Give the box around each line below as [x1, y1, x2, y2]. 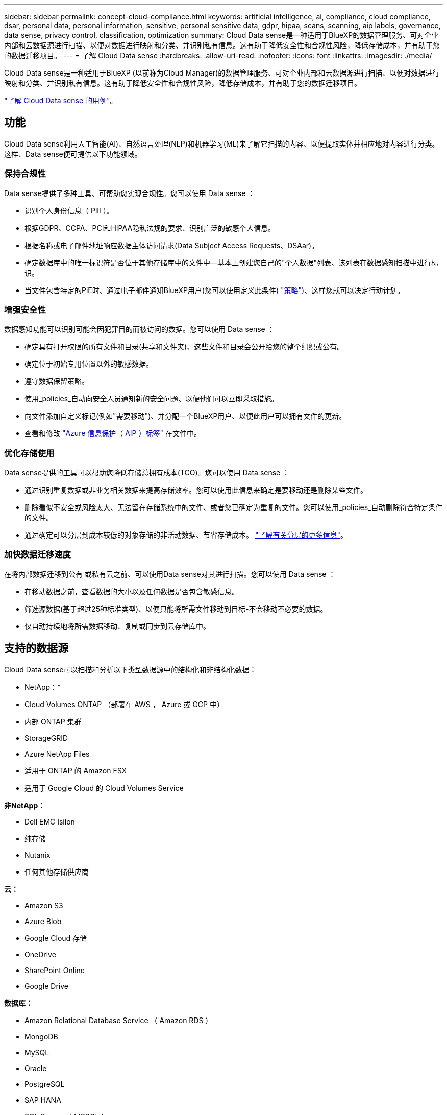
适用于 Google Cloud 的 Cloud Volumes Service [24, 783, 184, 792]
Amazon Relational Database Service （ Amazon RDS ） [24, 1015, 213, 1025]
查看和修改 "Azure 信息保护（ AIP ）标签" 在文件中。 [24, 429, 201, 438]
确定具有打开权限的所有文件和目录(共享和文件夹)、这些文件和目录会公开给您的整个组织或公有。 [24, 342, 344, 351]
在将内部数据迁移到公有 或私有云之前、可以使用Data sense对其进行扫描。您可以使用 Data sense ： [4, 569, 336, 578]
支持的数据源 [4, 642, 68, 655]
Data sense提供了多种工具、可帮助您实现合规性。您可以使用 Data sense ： [4, 188, 255, 198]
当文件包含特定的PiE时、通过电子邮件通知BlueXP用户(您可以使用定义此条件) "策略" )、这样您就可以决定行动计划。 [24, 285, 405, 295]
